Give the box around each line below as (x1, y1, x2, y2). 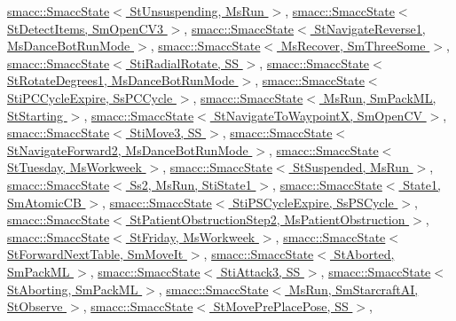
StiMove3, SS (130, 123, 202, 142)
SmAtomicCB (7, 192, 82, 211)
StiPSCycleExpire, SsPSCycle (232, 192, 394, 211)
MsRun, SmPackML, (323, 88, 436, 106)
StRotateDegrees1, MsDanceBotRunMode (7, 71, 234, 90)
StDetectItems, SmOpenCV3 (7, 19, 164, 37)
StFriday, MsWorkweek (130, 227, 256, 246)
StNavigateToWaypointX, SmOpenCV (214, 106, 422, 124)
